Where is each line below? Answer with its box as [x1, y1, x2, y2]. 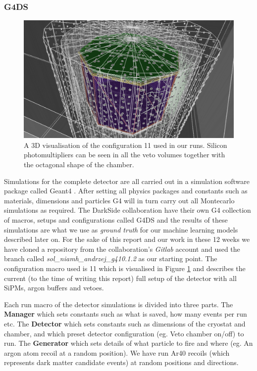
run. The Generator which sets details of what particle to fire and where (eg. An [4, 338, 253, 348]
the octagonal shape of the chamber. [24, 159, 134, 170]
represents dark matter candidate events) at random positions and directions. [4, 357, 239, 368]
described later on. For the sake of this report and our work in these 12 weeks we [4, 234, 250, 244]
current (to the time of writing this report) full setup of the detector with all [4, 273, 237, 283]
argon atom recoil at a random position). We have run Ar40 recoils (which [4, 347, 230, 358]
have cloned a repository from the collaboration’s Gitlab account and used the [4, 243, 240, 254]
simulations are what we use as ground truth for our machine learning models [4, 224, 238, 234]
